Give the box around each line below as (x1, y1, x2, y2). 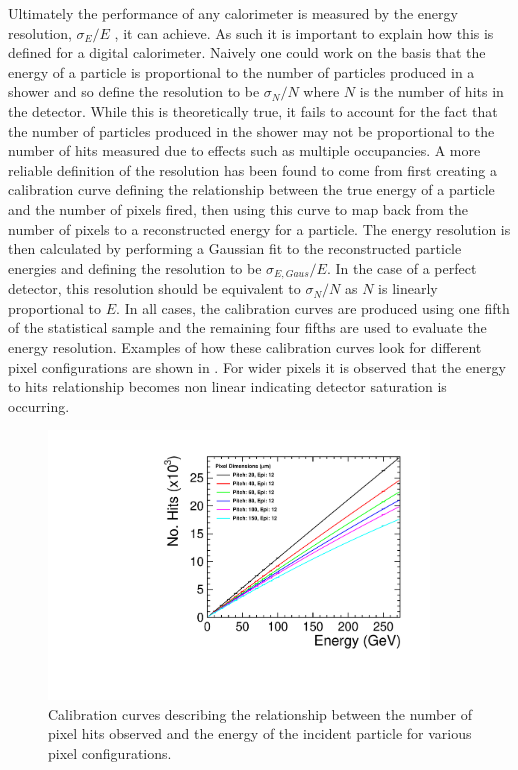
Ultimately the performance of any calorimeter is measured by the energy (8, 3, 458, 23)
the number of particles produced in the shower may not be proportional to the (8, 120, 495, 141)
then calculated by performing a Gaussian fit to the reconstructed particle (8, 238, 462, 259)
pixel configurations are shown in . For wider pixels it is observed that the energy (8, 356, 506, 377)
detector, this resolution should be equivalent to (8, 278, 301, 299)
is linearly (378, 278, 438, 299)
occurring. (8, 395, 70, 416)
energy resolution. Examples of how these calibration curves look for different (8, 336, 482, 357)
